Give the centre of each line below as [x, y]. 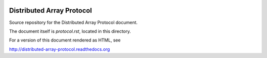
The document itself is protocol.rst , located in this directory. [70, 31]
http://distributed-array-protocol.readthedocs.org [60, 49]
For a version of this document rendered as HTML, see [65, 40]
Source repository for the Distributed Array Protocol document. [73, 22]
